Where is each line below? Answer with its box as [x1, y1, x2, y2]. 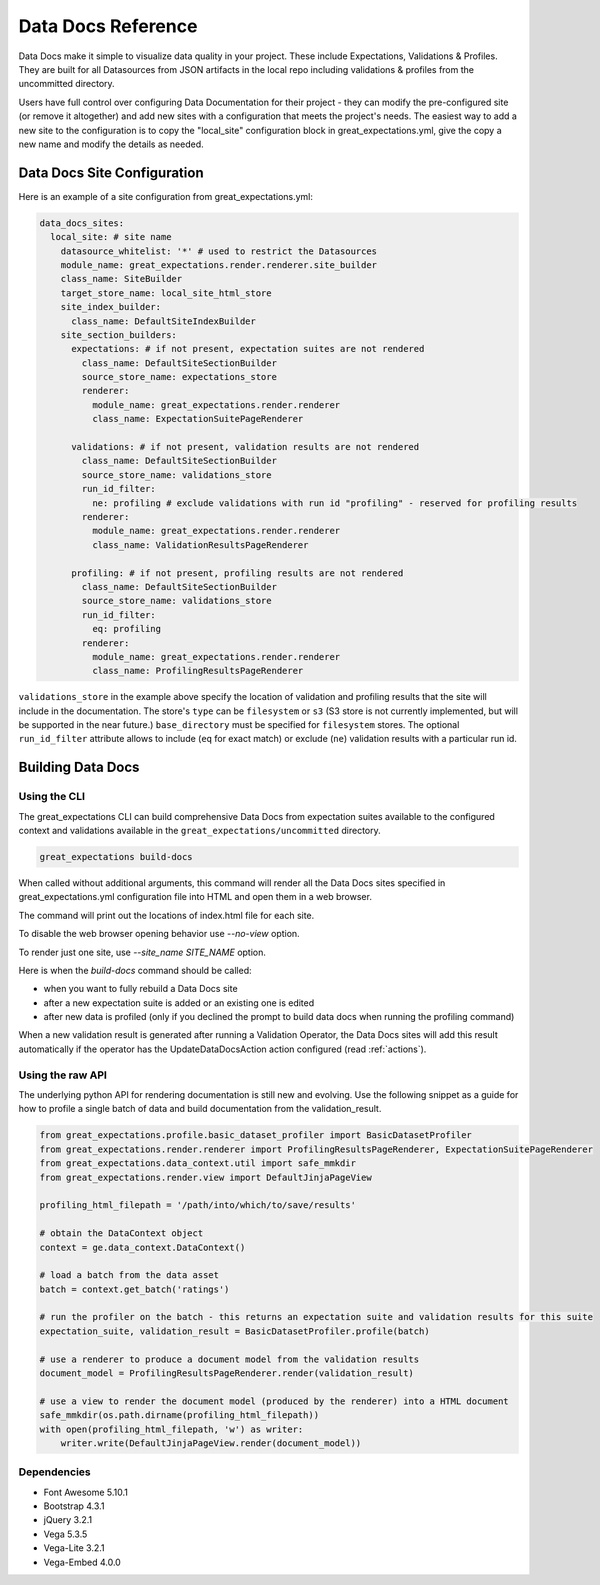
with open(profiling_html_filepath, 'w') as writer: [39, 1423, 304, 1435]
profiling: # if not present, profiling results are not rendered [71, 567, 404, 579]
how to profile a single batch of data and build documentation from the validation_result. [18, 1103, 382, 1115]
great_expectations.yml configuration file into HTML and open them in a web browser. [18, 891, 372, 903]
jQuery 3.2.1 [43, 1514, 93, 1526]
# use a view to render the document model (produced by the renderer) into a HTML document [39, 1395, 509, 1407]
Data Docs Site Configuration [18, 164, 204, 181]
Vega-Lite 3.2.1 [43, 1542, 105, 1554]
